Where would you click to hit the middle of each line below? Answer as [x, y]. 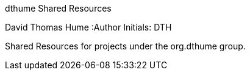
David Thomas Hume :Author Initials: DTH [88, 27]
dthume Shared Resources [58, 8]
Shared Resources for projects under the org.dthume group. [125, 46]
